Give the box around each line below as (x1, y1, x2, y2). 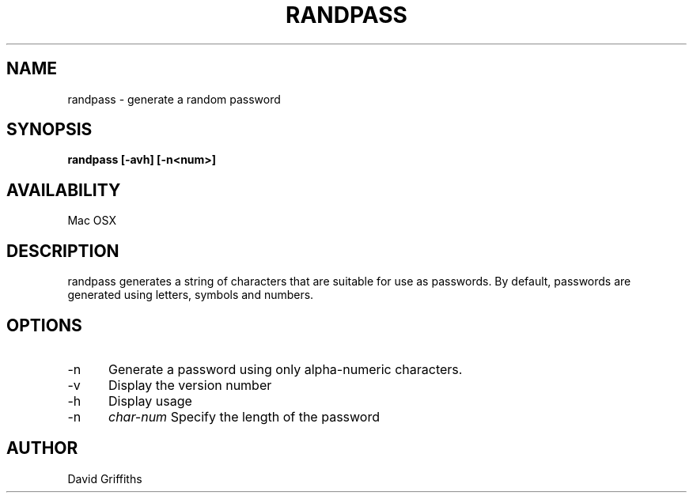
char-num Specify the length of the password (108, 408, 380, 425)
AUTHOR (6, 438, 78, 459)
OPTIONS (6, 315, 82, 335)
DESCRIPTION (6, 240, 119, 261)
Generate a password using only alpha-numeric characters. (108, 361, 463, 377)
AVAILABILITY (6, 180, 121, 200)
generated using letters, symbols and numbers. (67, 288, 314, 302)
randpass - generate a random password (67, 92, 281, 106)
